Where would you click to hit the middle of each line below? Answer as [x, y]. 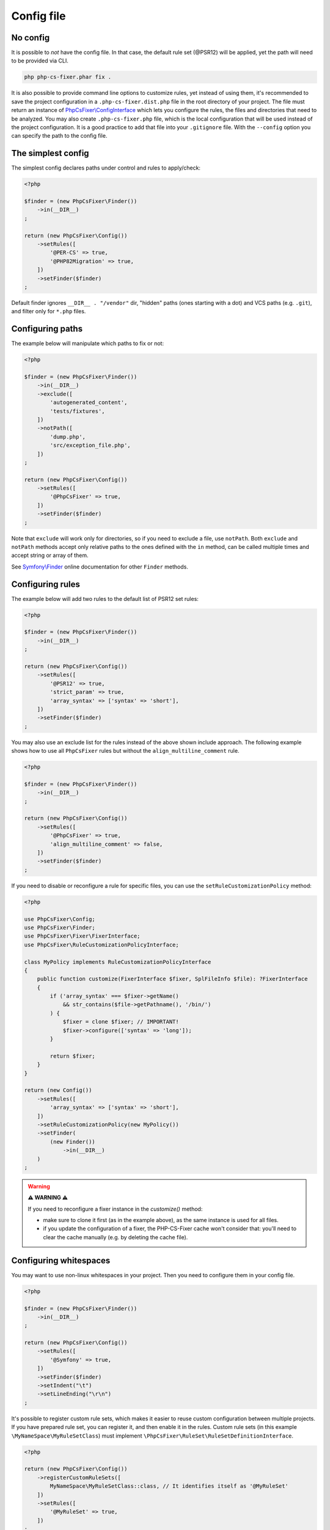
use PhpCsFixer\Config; [60, 919]
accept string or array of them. [50, 555]
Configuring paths [47, 329]
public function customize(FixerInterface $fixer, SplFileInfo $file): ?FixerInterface [172, 979]
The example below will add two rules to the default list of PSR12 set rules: [105, 599]
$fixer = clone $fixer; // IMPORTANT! [121, 1022]
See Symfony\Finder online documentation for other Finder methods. [100, 567]
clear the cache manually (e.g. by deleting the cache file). [116, 1237]
